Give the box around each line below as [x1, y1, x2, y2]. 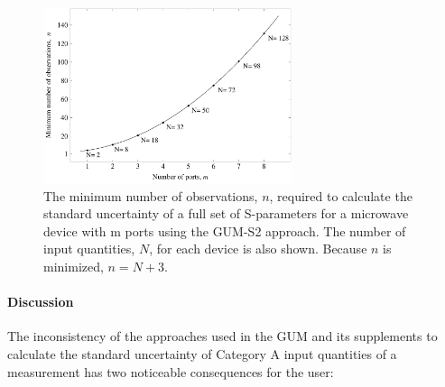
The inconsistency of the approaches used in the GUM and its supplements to [7, 327, 438, 346]
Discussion [7, 292, 74, 311]
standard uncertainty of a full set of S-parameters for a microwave [43, 204, 409, 223]
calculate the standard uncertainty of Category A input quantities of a [7, 344, 397, 363]
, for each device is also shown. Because [149, 239, 367, 258]
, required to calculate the [269, 186, 413, 205]
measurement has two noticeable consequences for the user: [7, 362, 334, 381]
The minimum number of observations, [43, 186, 258, 205]
